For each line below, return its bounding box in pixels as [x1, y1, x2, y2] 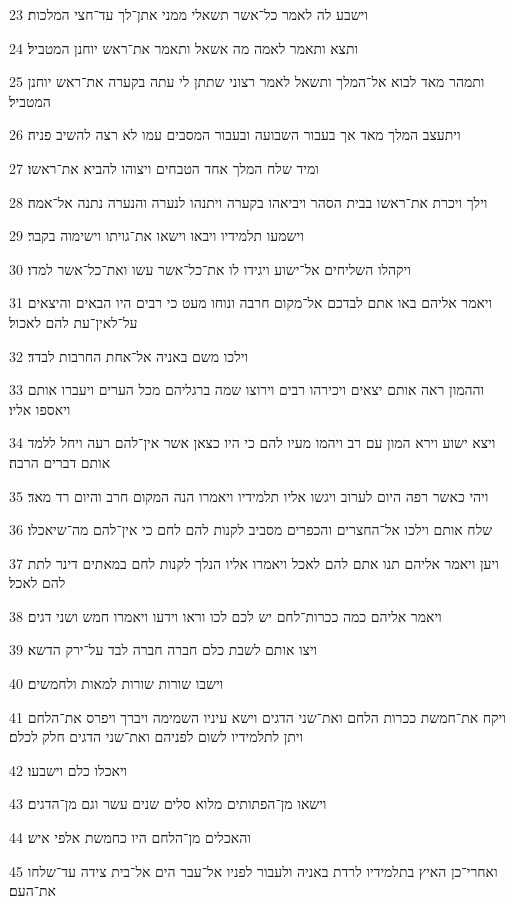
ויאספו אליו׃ [9, 398, 71, 419]
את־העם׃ [9, 880, 57, 901]
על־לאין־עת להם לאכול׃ [9, 311, 138, 332]
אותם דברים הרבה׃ [9, 451, 111, 472]
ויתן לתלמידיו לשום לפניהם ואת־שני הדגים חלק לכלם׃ [9, 726, 304, 747]
